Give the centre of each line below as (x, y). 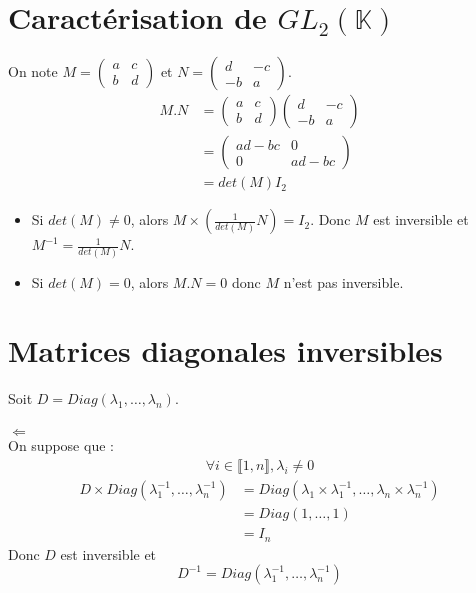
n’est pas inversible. (343, 281)
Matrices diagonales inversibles (225, 350)
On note (33, 71)
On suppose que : (61, 445)
